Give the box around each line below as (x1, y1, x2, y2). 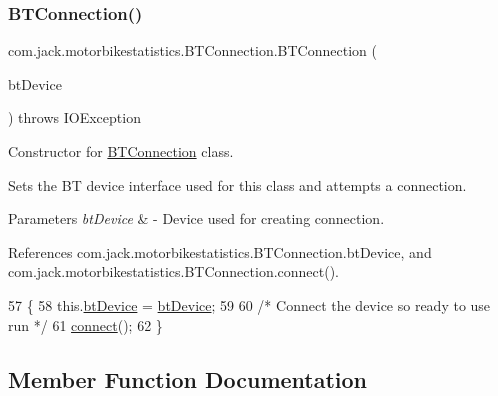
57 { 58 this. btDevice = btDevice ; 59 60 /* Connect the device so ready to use (8, 294, 491, 315)
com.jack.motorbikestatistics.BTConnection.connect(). (8, 261, 340, 282)
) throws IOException (8, 107, 141, 128)
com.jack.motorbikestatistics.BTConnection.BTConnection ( (8, 40, 377, 61)
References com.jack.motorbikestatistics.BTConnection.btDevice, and (8, 241, 432, 262)
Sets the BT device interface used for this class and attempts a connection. (8, 174, 467, 195)
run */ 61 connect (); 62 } (8, 314, 163, 335)
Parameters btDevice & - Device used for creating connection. (8, 208, 385, 229)
